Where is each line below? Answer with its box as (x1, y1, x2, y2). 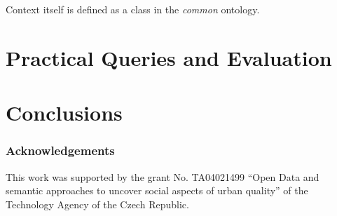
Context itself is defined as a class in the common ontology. (6, 2, 260, 16)
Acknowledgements (6, 142, 115, 159)
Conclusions (6, 98, 123, 127)
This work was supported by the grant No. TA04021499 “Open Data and (6, 169, 319, 184)
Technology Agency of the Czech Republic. (6, 196, 189, 211)
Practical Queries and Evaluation (6, 43, 332, 72)
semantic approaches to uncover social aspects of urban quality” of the (6, 183, 308, 198)
